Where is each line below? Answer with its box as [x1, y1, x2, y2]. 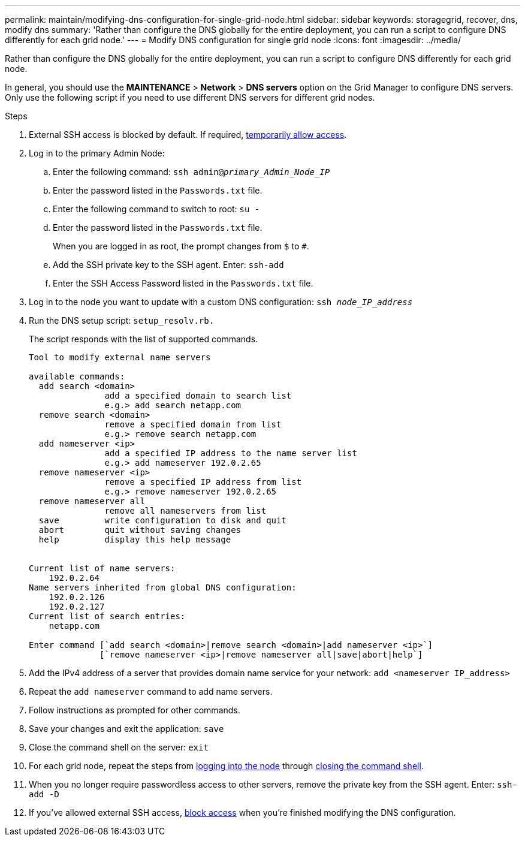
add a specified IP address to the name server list [104, 448, 357, 458]
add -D [29, 789, 59, 799]
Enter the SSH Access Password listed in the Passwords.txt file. [53, 278, 313, 288]
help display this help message [38, 535, 231, 544]
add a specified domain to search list [104, 391, 292, 400]
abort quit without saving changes [38, 525, 242, 535]
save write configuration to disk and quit [38, 516, 286, 525]
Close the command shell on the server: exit [29, 742, 209, 752]
